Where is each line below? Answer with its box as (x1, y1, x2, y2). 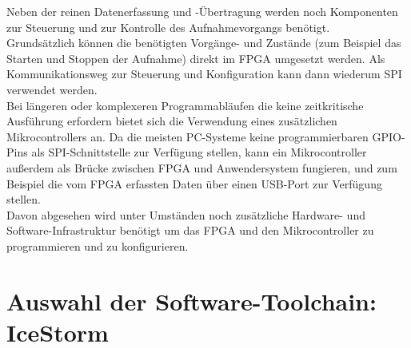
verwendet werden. (6, 81, 98, 97)
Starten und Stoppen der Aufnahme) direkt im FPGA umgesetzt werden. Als (6, 49, 385, 66)
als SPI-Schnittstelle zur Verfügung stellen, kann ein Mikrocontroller (31, 144, 367, 160)
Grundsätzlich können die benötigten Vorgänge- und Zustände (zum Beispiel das (6, 34, 401, 51)
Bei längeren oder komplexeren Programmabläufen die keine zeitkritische (6, 97, 364, 113)
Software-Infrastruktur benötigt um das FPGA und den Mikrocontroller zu (6, 222, 374, 239)
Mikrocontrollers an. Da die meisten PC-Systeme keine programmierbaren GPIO (6, 128, 401, 144)
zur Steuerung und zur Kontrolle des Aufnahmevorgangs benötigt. (6, 18, 330, 35)
